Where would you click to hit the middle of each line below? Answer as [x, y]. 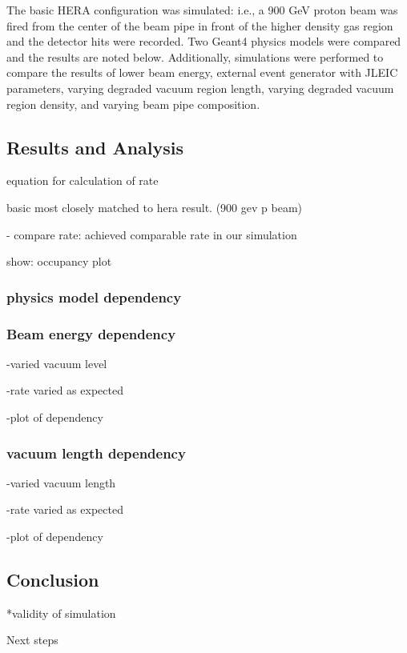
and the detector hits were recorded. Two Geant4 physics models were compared [204, 41]
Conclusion [53, 579]
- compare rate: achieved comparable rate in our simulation [152, 234]
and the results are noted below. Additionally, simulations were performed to [195, 56]
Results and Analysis [95, 147]
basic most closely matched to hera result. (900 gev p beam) [154, 207]
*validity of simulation [61, 613]
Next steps [32, 640]
